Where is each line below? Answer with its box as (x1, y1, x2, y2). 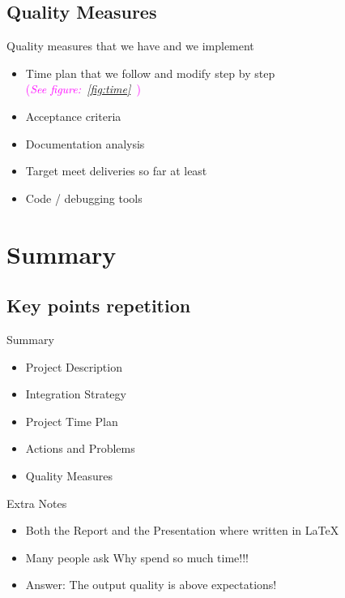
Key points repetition (6, 293, 191, 318)
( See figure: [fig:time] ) (25, 80, 141, 97)
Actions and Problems (25, 440, 135, 457)
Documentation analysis (25, 135, 145, 152)
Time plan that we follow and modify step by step (25, 64, 275, 81)
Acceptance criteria (25, 107, 121, 124)
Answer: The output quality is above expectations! (25, 576, 277, 593)
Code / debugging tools (25, 189, 143, 206)
